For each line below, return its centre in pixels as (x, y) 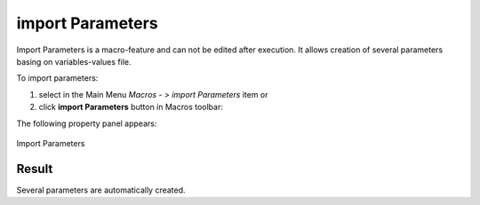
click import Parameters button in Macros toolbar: (131, 107)
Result (35, 169)
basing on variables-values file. (74, 61)
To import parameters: (57, 78)
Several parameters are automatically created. (101, 190)
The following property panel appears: (87, 123)
